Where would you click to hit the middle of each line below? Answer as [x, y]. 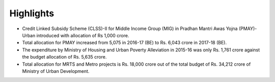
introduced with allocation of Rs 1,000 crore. [83, 35]
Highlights [32, 13]
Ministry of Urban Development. [56, 71]
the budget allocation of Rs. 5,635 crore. [64, 57]
